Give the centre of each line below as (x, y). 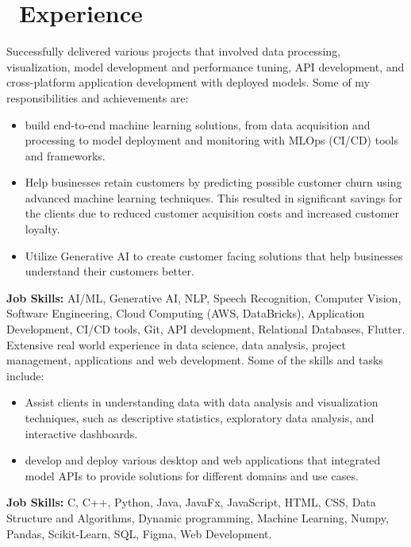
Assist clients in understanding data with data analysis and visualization (202, 402)
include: (25, 375)
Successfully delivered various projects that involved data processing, (174, 51)
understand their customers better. (109, 271)
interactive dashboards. (81, 433)
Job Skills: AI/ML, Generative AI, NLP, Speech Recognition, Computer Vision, (204, 297)
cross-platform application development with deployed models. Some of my (188, 82)
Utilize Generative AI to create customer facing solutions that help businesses (214, 255)
